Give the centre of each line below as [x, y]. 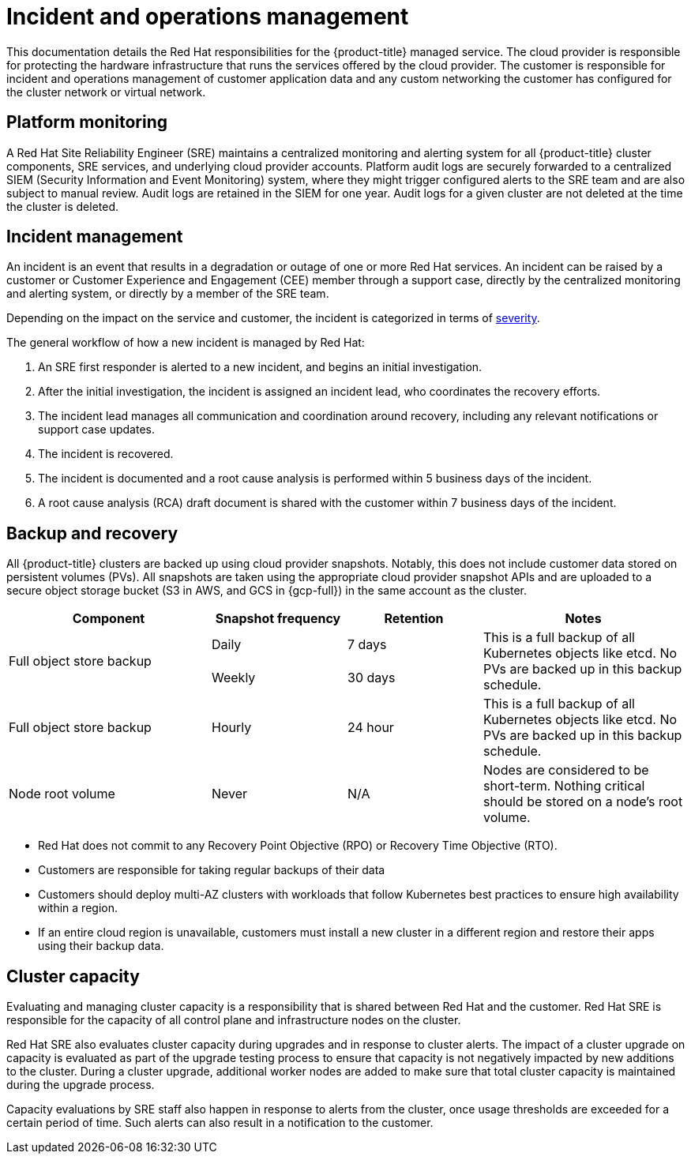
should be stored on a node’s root [583, 802]
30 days [372, 678]
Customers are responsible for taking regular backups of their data [212, 870]
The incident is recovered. [106, 454]
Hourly [232, 728]
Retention [414, 619]
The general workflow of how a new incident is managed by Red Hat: [186, 343]
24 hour [371, 728]
